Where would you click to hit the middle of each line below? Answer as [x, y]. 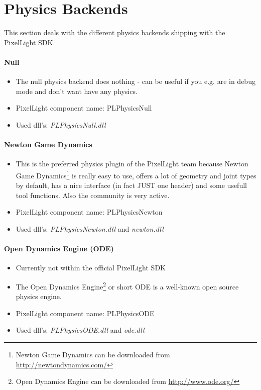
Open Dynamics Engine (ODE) [59, 249]
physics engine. [39, 296]
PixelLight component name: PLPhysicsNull [84, 108]
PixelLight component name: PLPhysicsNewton [89, 212]
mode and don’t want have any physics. [77, 91]
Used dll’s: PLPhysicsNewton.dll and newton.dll [90, 228]
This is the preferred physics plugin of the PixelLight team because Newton [132, 164]
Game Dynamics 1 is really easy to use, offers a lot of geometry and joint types [136, 174]
